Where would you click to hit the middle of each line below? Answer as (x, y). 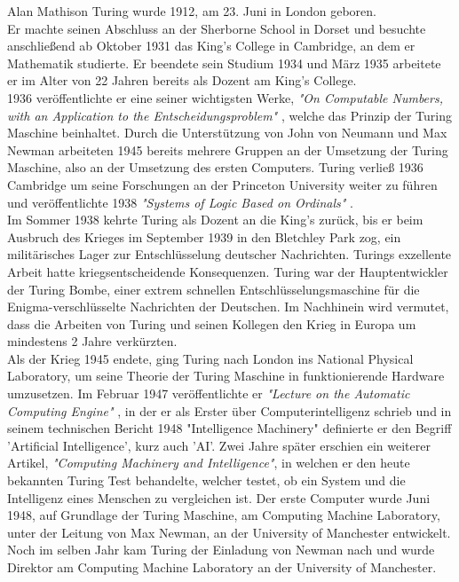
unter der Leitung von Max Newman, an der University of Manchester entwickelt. (229, 532)
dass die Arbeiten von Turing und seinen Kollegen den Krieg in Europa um (212, 323)
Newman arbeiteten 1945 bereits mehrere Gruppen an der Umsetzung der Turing (228, 149)
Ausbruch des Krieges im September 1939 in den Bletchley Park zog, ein (204, 236)
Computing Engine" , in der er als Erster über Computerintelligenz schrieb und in (229, 410)
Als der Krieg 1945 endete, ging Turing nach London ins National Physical (210, 358)
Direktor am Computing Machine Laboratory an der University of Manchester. (222, 567)
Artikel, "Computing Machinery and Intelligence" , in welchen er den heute (209, 463)
